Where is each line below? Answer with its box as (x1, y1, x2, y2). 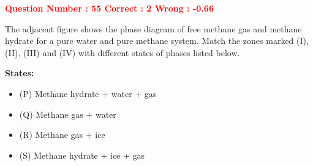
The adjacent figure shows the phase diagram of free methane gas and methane (5, 22, 302, 35)
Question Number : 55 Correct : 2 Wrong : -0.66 (5, 2, 214, 14)
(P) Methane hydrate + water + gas (19, 87, 157, 99)
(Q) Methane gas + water (19, 107, 116, 120)
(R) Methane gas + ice (19, 128, 105, 141)
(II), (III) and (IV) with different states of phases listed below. (5, 46, 240, 59)
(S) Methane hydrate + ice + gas (19, 148, 145, 161)
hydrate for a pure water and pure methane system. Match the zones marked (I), (5, 34, 309, 47)
